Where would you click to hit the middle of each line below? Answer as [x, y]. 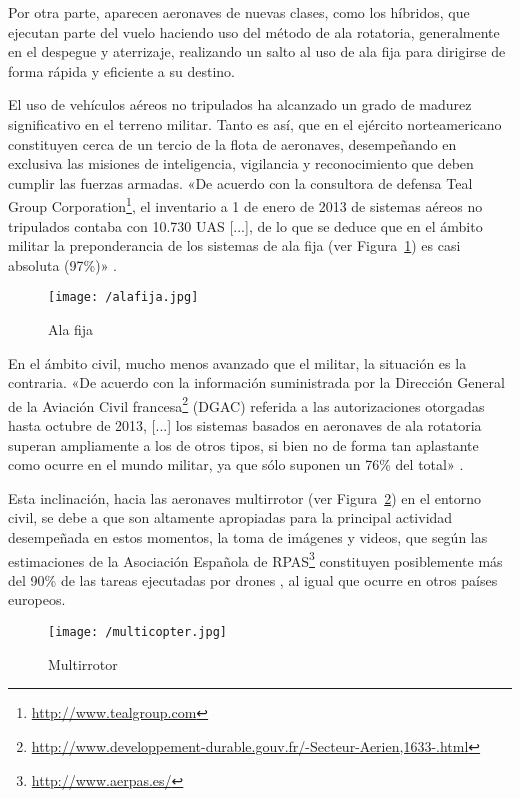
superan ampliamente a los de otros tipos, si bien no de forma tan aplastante [243, 444]
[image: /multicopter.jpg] [137, 632]
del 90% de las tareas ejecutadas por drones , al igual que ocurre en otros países [253, 579]
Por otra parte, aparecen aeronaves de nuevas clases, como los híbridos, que [239, 12]
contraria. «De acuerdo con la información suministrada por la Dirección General [256, 382]
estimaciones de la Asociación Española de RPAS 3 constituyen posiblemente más [255, 559]
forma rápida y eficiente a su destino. [121, 70]
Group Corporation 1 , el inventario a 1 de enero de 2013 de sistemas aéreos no [245, 204]
